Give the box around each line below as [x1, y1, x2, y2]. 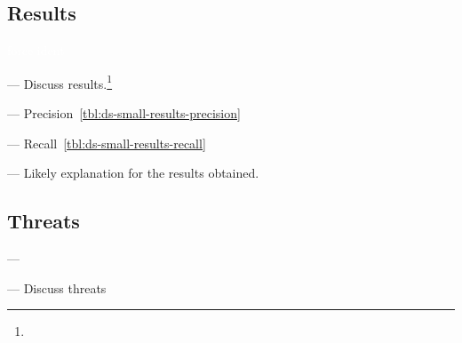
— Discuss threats [7, 278, 107, 297]
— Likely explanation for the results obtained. [7, 164, 259, 182]
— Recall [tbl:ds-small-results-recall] [7, 133, 206, 152]
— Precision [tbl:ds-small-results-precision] [7, 104, 241, 123]
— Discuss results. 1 [7, 71, 113, 92]
